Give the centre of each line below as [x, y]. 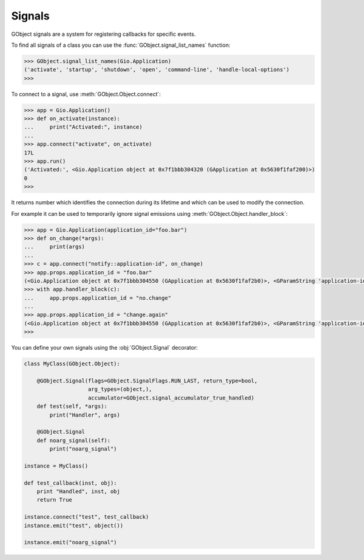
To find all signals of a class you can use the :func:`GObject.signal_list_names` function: [121, 45]
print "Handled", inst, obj [79, 492]
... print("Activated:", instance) [83, 127]
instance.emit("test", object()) [74, 525]
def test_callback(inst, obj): [71, 483]
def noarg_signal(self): [74, 440]
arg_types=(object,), [120, 389]
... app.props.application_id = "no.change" [98, 298]
